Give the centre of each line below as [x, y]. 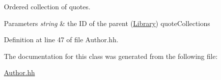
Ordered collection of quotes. [47, 6]
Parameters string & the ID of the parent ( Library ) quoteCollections [107, 23]
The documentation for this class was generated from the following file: [111, 56]
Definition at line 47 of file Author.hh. [61, 40]
